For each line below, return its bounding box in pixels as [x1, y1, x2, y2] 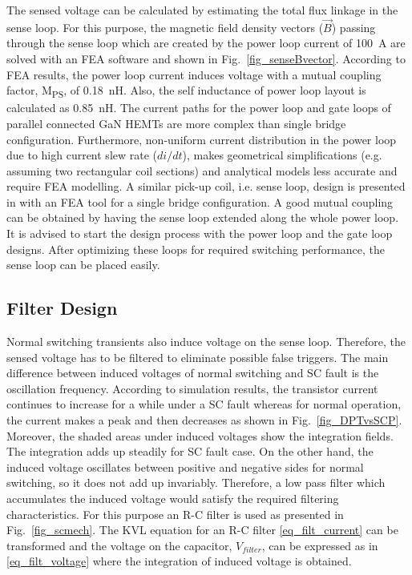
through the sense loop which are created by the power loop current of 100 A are [6, 34, 406, 51]
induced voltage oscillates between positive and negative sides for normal [6, 458, 364, 475]
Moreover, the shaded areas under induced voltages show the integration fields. [6, 427, 394, 444]
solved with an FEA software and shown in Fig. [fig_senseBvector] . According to [6, 50, 406, 66]
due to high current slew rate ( [6, 147, 158, 163]
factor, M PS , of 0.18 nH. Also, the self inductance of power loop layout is [6, 82, 366, 100]
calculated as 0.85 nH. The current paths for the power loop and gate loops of [6, 99, 391, 116]
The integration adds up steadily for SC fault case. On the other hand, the [6, 443, 374, 460]
